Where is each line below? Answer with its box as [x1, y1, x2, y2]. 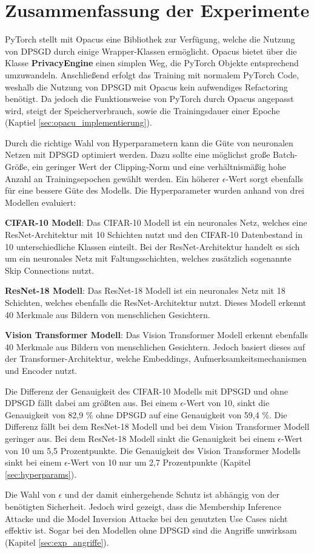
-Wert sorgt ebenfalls [225, 172, 304, 185]
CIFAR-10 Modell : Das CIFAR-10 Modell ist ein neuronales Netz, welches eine [5, 216, 307, 229]
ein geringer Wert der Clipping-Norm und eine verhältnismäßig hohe [32, 160, 286, 173]
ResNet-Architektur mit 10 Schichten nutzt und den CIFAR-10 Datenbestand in [5, 228, 303, 241]
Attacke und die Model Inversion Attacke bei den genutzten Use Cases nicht [5, 512, 288, 524]
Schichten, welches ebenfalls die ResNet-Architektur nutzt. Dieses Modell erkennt [5, 296, 307, 308]
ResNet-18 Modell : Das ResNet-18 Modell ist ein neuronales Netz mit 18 [5, 284, 286, 297]
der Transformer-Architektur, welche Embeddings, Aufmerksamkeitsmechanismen [5, 352, 307, 365]
